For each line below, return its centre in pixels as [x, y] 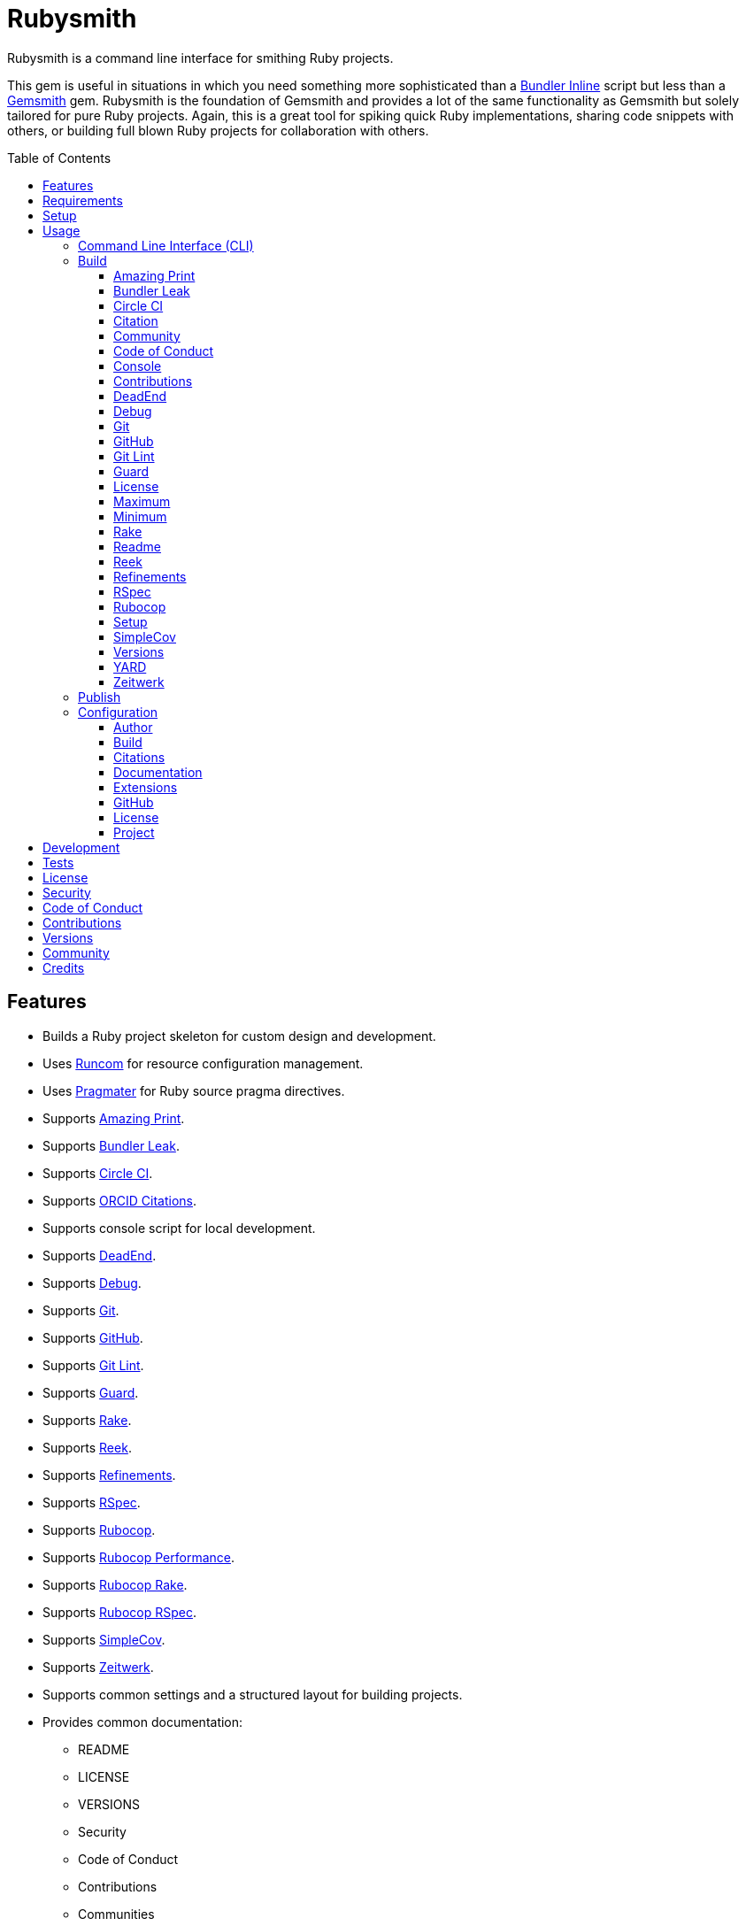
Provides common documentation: [143, 1722]
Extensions [146, 787]
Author [133, 727]
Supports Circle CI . [98, 1173]
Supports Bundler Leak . [111, 1145]
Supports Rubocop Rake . [115, 1584]
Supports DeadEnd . [100, 1255]
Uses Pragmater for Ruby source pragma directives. [194, 1090]
